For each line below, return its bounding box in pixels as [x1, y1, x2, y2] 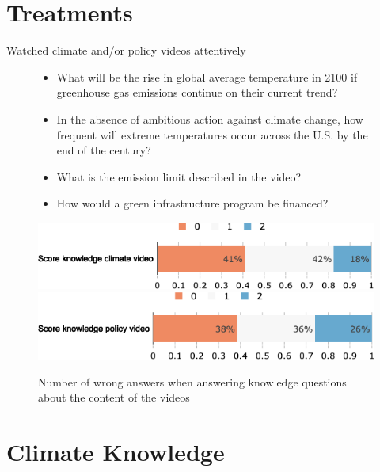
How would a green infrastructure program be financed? [56, 195, 329, 211]
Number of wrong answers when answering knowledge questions [38, 373, 347, 390]
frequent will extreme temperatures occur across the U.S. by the [56, 126, 368, 143]
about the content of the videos [38, 389, 190, 405]
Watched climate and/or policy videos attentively [6, 42, 246, 59]
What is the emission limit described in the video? [56, 168, 302, 185]
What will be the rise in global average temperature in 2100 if [56, 68, 358, 85]
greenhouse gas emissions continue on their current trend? [56, 84, 338, 101]
